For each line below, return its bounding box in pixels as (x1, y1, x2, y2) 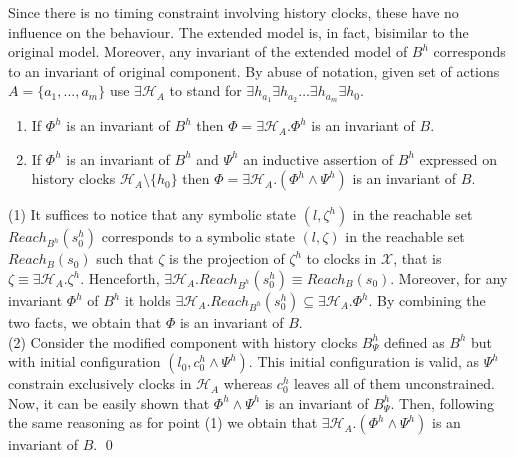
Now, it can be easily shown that (8, 392, 210, 413)
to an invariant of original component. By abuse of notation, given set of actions (8, 60, 500, 81)
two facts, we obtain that (8, 312, 162, 333)
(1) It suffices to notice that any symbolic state (8, 204, 297, 225)
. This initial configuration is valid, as (248, 351, 479, 372)
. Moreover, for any (390, 268, 508, 289)
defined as (383, 331, 445, 352)
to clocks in (306, 248, 377, 269)
